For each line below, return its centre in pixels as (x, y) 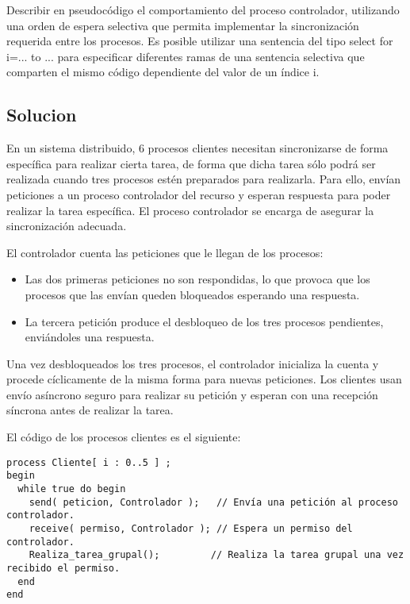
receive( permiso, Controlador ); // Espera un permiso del (191, 528)
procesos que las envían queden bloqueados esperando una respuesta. (192, 294)
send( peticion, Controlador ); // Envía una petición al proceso (213, 502)
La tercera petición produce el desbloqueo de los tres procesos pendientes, (204, 321)
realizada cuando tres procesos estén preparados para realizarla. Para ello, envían (204, 179)
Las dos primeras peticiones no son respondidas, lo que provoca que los (197, 279)
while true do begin (72, 489)
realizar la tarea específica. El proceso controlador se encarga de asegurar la (190, 210)
